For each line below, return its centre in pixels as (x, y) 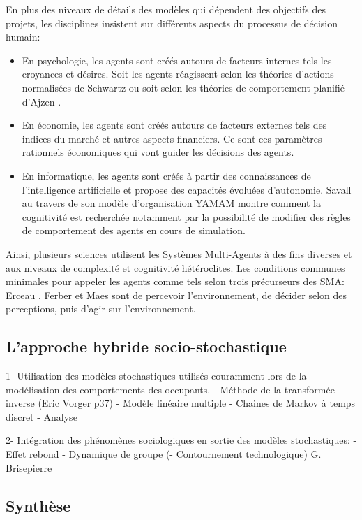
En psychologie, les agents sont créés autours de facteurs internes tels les (177, 60)
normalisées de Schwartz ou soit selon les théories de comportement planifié (183, 87)
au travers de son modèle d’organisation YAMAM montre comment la (171, 203)
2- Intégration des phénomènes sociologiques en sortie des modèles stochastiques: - (181, 440)
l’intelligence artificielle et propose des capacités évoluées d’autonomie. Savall (187, 189)
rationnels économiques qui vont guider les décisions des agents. (158, 152)
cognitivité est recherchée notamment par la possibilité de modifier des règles (186, 216)
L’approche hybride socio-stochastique (146, 346)
